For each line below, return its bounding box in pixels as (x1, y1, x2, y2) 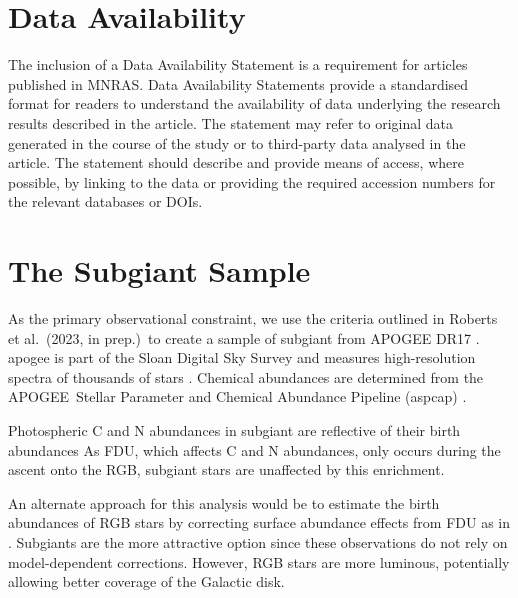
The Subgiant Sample (8, 250, 311, 291)
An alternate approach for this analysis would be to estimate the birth (8, 492, 440, 513)
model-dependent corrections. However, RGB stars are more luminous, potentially (8, 551, 510, 572)
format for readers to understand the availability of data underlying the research (8, 93, 501, 114)
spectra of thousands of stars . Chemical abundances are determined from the (8, 366, 484, 387)
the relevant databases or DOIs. (8, 191, 203, 212)
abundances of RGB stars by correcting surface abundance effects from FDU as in (8, 512, 510, 533)
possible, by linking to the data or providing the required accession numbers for (8, 171, 496, 192)
